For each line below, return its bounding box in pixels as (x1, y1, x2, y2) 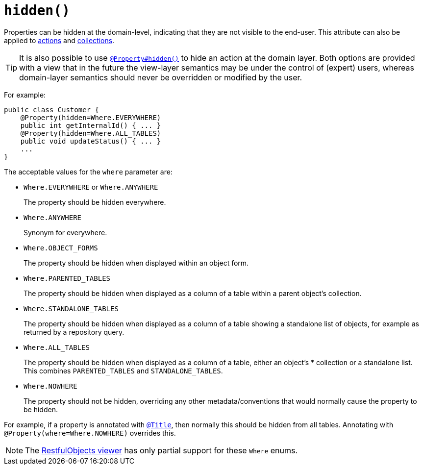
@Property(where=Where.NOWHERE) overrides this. (4, 428, 176, 437)
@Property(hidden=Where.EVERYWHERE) (20, 113, 161, 122)
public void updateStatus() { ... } (20, 137, 161, 145)
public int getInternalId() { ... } (20, 121, 161, 129)
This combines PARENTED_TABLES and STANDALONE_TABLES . (24, 366, 223, 375)
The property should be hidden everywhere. (24, 197, 166, 206)
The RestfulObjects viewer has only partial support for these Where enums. (25, 445, 298, 455)
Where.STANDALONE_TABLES (24, 304, 119, 313)
